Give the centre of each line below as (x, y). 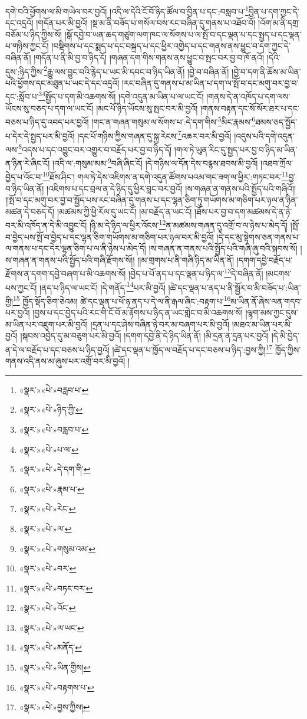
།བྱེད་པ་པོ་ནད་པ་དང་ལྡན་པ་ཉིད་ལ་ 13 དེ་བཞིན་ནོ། (196, 273)
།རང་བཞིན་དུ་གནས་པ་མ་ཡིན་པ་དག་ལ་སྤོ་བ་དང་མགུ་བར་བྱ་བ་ (210, 82)
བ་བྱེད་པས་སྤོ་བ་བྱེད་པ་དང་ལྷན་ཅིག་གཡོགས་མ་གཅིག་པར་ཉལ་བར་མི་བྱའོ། (110, 236)
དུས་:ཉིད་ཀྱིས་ (25, 71)
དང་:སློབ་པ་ (22, 97)
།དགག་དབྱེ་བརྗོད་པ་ (265, 259)
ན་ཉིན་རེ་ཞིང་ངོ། (28, 163)
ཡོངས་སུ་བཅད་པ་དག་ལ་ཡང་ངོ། (49, 108)
